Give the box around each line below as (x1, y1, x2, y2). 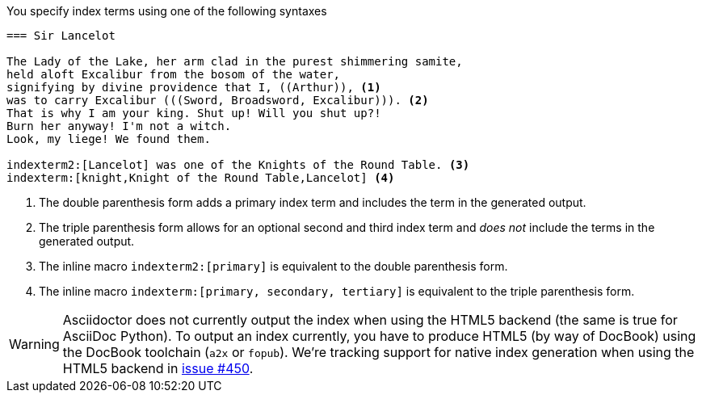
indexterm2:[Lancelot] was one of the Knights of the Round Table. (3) (6, 158, 470, 171)
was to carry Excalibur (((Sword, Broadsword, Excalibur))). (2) (6, 94, 429, 107)
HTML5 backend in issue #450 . (62, 360, 254, 376)
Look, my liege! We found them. (6, 132, 211, 145)
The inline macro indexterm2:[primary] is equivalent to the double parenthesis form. (39, 259, 508, 273)
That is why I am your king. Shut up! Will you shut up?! (6, 107, 381, 120)
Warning (9, 336, 60, 352)
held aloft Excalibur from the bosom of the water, (6, 68, 341, 81)
